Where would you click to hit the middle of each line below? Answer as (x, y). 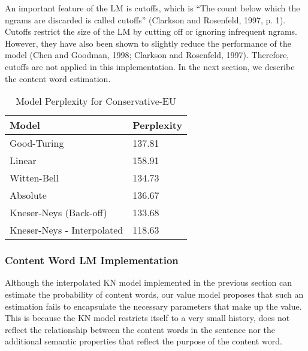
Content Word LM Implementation (92, 260)
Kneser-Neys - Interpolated (67, 230)
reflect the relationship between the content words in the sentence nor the (140, 329)
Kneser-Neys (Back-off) (58, 213)
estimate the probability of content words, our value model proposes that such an (154, 294)
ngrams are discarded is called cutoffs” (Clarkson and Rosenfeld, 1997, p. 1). (145, 19)
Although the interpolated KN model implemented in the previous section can (148, 282)
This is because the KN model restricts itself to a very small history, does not (147, 318)
